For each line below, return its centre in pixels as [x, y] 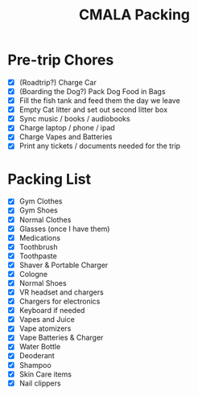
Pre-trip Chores [61, 60]
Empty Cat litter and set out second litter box [93, 109]
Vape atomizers [45, 328]
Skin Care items [45, 374]
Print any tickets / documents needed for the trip [100, 146]
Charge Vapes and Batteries [66, 137]
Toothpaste [38, 256]
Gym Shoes [38, 210]
